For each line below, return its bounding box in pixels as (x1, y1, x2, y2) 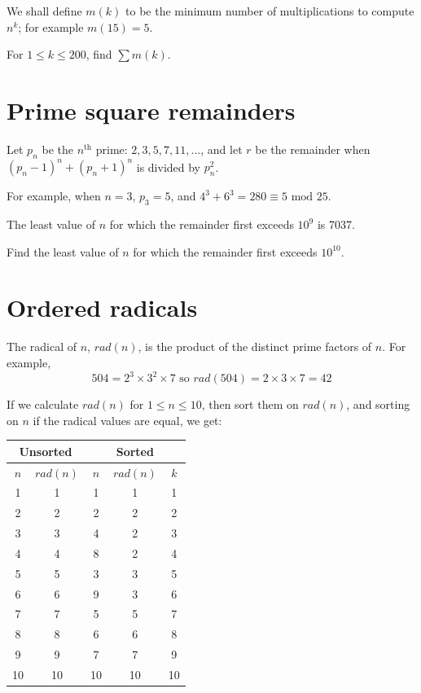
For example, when (7, 187, 101, 204)
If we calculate (7, 396, 79, 412)
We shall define (7, 2, 82, 19)
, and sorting (346, 396, 410, 412)
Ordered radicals (7, 291, 198, 324)
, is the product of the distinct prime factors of (138, 338, 372, 355)
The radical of (7, 338, 77, 355)
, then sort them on (201, 396, 299, 412)
